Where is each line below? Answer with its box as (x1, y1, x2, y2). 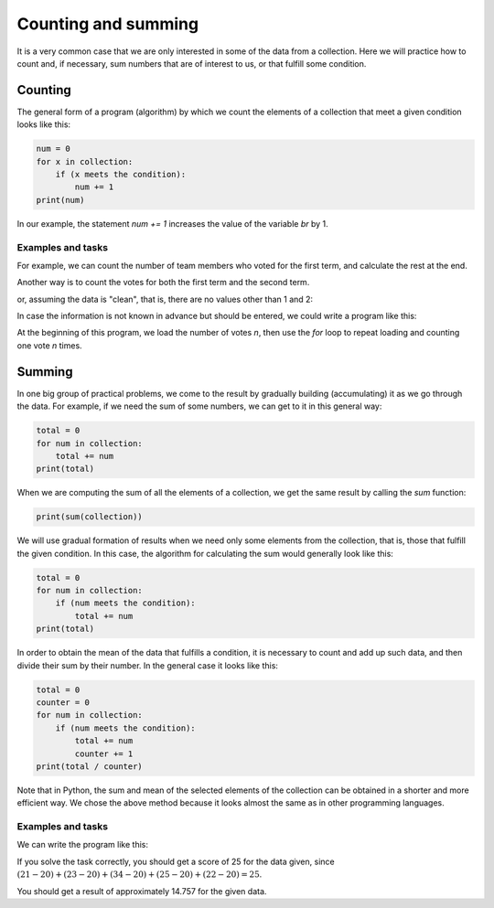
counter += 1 (74, 748, 134, 759)
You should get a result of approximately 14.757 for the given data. (16, 885, 267, 896)
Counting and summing (16, 14, 199, 34)
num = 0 (36, 144, 70, 155)
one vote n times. (16, 339, 82, 351)
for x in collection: (36, 156, 134, 166)
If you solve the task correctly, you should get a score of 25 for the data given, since (16, 856, 335, 867)
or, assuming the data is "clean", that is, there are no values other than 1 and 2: (16, 294, 314, 304)
